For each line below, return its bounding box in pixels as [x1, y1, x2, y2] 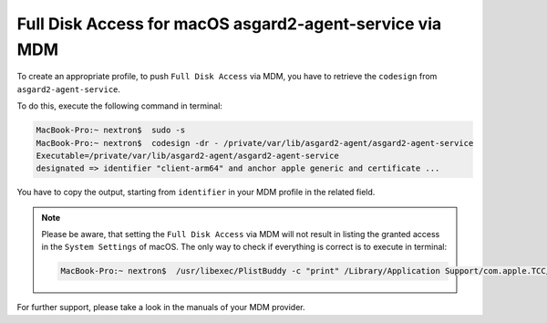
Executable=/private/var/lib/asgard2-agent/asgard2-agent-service [36, 151, 339, 161]
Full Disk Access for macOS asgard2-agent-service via [16, 14, 442, 34]
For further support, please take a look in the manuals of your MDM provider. [16, 302, 305, 313]
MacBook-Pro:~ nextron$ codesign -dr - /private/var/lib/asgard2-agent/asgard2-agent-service [36, 138, 474, 148]
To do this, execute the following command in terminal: [16, 100, 223, 111]
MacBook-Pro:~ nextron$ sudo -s [36, 125, 186, 136]
